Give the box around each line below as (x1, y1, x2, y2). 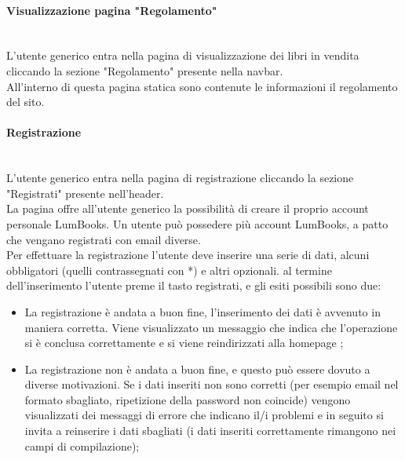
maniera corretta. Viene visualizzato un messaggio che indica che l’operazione (24, 319, 398, 335)
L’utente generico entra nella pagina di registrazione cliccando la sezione (6, 170, 354, 186)
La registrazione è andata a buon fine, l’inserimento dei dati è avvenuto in (24, 303, 381, 319)
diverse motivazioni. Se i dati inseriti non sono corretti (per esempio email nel (24, 376, 399, 392)
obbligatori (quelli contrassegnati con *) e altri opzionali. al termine (6, 261, 332, 278)
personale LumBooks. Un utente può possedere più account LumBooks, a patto (6, 215, 389, 232)
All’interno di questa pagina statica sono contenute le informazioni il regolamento (6, 78, 398, 94)
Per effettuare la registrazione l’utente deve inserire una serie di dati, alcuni (6, 246, 370, 263)
